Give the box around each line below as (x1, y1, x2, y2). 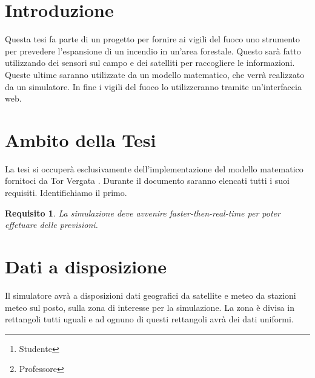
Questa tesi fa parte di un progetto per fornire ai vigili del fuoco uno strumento (5, 33, 300, 45)
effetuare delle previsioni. (5, 218, 98, 231)
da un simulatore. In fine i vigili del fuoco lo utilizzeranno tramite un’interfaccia (5, 80, 302, 93)
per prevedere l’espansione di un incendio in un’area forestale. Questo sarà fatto (5, 44, 301, 57)
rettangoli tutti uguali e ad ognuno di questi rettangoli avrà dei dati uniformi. (5, 313, 294, 325)
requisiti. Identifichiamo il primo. (5, 186, 127, 198)
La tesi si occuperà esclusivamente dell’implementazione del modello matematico (5, 162, 303, 175)
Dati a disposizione (5, 253, 167, 278)
